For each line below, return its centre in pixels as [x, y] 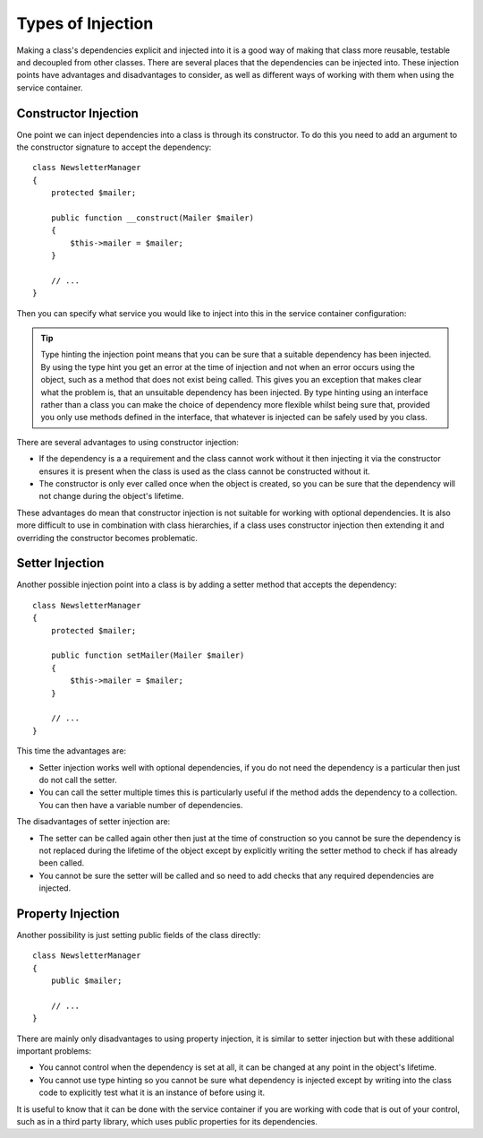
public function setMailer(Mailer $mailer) [148, 655]
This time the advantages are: [72, 751]
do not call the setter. [78, 780]
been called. [62, 863]
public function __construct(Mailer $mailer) [153, 218]
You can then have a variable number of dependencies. [141, 805]
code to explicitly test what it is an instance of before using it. [152, 1092]
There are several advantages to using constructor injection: [127, 442]
